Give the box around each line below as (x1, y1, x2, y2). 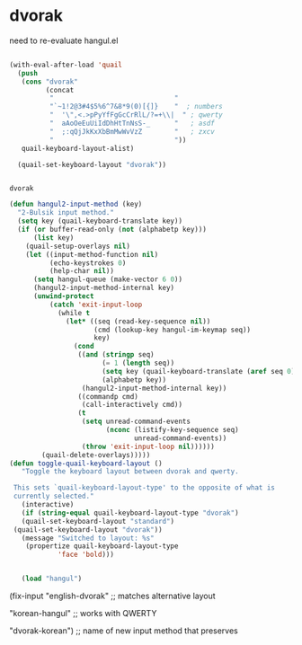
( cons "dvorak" (21, 77, 78, 86)
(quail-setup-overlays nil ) (25, 242, 130, 251)
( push (17, 68, 39, 77)
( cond (73, 342, 94, 351)
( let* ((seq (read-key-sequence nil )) (66, 316, 211, 326)
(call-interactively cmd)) (81, 401, 182, 410)
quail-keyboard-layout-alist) (21, 144, 135, 153)
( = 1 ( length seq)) (102, 358, 175, 368)
